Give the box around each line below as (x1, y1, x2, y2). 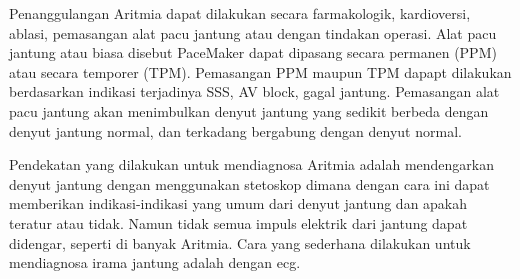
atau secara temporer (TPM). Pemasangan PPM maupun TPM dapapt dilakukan (9, 61, 512, 82)
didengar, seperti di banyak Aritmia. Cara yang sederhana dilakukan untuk (9, 232, 471, 253)
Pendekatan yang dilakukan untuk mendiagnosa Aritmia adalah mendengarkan (9, 154, 494, 175)
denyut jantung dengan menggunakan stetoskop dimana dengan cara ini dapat (9, 173, 490, 194)
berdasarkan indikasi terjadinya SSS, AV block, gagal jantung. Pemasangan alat (9, 81, 500, 102)
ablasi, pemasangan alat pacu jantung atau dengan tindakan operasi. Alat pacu (9, 22, 497, 43)
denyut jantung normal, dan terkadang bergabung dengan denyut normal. (9, 120, 462, 141)
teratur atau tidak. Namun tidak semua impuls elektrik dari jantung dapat (9, 212, 468, 233)
